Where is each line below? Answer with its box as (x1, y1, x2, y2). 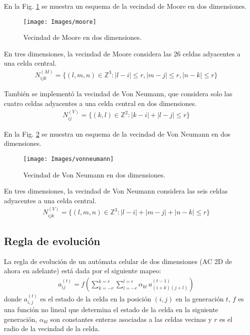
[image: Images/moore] (23, 18, 97, 25)
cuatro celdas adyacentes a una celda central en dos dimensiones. (4, 98, 197, 108)
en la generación (175, 293, 224, 303)
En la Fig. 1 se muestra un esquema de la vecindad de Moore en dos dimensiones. (4, 1, 247, 11)
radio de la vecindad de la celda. (4, 323, 100, 334)
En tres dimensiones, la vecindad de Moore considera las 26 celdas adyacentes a (4, 48, 241, 58)
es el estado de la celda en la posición (40, 293, 151, 303)
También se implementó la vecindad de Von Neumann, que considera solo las (4, 88, 233, 99)
